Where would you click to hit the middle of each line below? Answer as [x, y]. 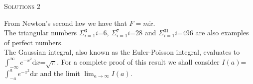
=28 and [143, 33]
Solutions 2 [22, 6]
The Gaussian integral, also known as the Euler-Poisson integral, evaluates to [122, 52]
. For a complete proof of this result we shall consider [138, 61]
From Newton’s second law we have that [65, 23]
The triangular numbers [41, 33]
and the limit [60, 73]
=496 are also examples [213, 33]
